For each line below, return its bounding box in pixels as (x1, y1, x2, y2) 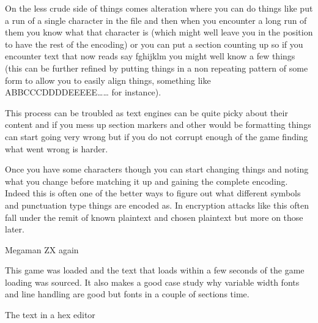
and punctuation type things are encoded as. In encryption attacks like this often (5, 198, 309, 211)
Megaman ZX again (5, 243, 79, 256)
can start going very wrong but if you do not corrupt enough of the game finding (5, 130, 308, 143)
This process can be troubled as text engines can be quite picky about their (5, 106, 288, 119)
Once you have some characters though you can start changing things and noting (5, 163, 309, 176)
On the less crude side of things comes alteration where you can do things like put (5, 2, 313, 14)
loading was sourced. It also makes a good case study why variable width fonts (5, 275, 300, 288)
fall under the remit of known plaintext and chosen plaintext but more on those (5, 210, 303, 223)
